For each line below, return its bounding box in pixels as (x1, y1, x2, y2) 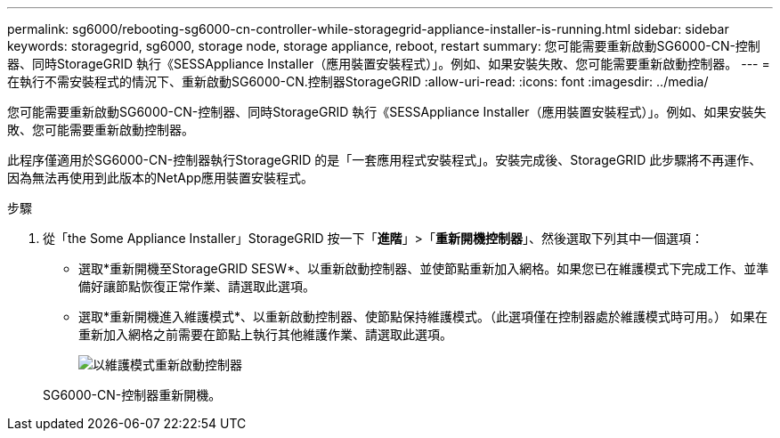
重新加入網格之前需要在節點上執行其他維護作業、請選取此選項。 (78, 327, 452, 342)
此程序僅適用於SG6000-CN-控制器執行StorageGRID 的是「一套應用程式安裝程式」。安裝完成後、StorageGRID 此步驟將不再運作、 (7, 152, 762, 167)
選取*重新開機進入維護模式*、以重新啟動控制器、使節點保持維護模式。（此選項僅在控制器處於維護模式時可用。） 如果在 (78, 309, 768, 324)
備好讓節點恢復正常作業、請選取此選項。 (78, 279, 315, 294)
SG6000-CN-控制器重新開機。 (43, 387, 222, 402)
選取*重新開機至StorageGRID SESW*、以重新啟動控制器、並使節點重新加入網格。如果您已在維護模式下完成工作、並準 (78, 261, 769, 276)
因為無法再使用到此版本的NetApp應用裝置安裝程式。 (7, 170, 314, 185)
